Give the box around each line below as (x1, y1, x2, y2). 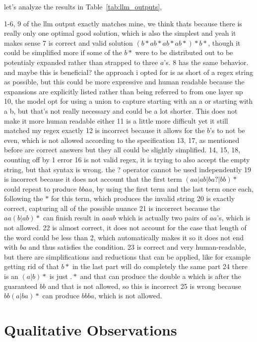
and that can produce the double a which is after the (80, 271, 241, 281)
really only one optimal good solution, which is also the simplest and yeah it (4, 28, 236, 38)
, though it (208, 37, 241, 48)
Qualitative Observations (4, 320, 177, 340)
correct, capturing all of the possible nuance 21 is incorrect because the (4, 203, 220, 213)
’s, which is (217, 212, 251, 223)
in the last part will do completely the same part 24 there (72, 261, 248, 272)
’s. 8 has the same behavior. (164, 57, 249, 67)
